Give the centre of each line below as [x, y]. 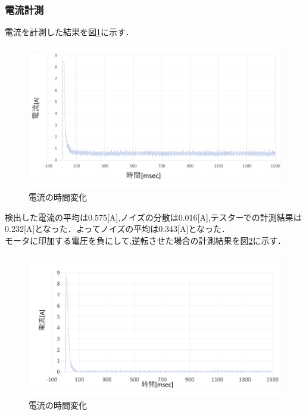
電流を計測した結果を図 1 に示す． [69, 32]
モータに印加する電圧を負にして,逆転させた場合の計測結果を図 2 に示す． [145, 240]
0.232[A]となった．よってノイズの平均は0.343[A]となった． [117, 229]
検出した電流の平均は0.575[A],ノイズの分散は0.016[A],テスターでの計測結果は [153, 217]
